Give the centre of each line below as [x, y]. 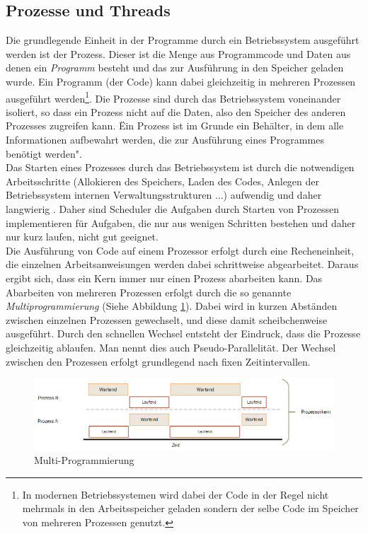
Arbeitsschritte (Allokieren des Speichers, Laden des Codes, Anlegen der [163, 181]
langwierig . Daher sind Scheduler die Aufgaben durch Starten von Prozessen [173, 208]
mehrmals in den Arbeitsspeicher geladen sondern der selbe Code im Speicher [190, 508]
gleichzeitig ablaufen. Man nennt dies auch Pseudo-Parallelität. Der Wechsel [171, 347]
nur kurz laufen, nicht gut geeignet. [82, 237]
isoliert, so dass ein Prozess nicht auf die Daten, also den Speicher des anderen [176, 111]
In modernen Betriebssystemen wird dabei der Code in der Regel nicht [176, 494]
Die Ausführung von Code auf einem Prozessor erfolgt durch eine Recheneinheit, [180, 250]
